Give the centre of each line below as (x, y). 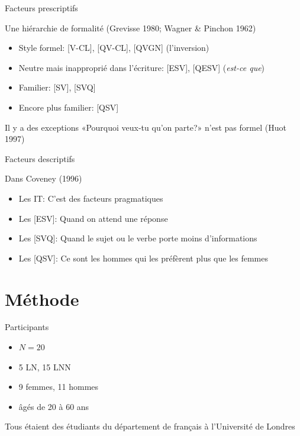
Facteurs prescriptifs (41, 8)
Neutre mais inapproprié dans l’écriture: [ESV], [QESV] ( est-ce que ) (142, 67)
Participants (27, 327)
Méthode (42, 298)
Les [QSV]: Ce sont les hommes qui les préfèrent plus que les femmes (143, 258)
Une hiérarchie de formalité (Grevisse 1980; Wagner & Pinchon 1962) (130, 28)
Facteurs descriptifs (40, 158)
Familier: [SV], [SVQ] (57, 87)
